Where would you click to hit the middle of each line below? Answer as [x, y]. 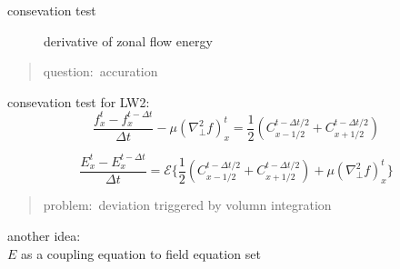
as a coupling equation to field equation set [141, 253]
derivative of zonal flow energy [128, 40]
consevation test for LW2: [79, 101]
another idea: [44, 235]
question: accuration [100, 71]
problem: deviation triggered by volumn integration [187, 205]
